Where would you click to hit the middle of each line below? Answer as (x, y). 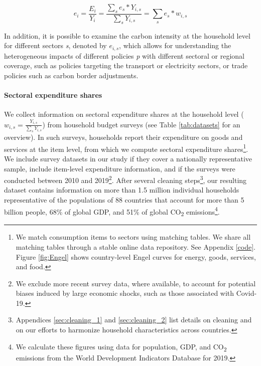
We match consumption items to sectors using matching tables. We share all (133, 237)
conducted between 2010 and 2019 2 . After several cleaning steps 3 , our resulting (125, 179)
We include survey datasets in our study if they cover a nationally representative (128, 158)
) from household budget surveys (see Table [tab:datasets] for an (141, 124)
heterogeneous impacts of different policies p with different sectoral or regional (124, 55)
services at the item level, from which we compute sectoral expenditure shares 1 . (126, 148)
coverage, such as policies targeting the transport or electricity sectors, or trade (126, 65)
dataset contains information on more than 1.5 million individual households (122, 190)
